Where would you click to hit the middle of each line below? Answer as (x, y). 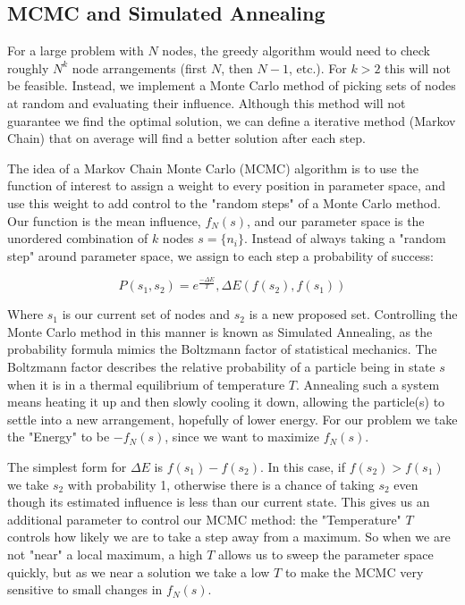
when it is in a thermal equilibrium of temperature (146, 384)
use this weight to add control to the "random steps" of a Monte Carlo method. (224, 202)
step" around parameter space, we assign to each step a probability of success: (220, 255)
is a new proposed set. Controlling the (353, 314)
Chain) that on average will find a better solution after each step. (186, 138)
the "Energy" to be (59, 437)
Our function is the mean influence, (104, 220)
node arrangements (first (139, 67)
